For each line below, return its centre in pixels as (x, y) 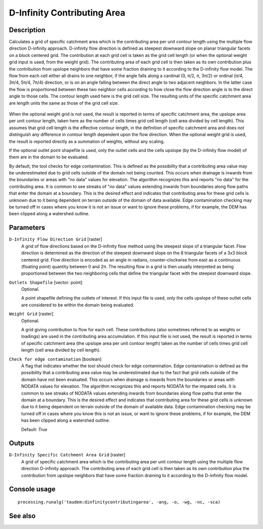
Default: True (34, 429)
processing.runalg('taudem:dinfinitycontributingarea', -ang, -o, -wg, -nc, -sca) (119, 502)
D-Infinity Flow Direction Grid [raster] (56, 239)
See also (22, 516)
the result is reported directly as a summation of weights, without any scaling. (87, 141)
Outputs (22, 443)
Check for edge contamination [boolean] (55, 359)
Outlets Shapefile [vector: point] (46, 282)
